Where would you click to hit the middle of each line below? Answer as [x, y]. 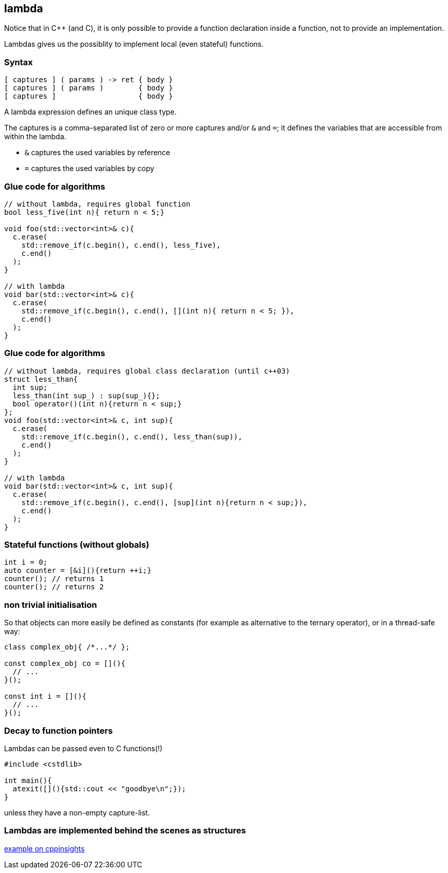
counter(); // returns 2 [54, 587]
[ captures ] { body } [89, 96]
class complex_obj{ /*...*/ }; [67, 647]
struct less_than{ [41, 379]
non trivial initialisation [51, 605]
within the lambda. [35, 137]
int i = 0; [26, 562]
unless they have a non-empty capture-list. [77, 812]
